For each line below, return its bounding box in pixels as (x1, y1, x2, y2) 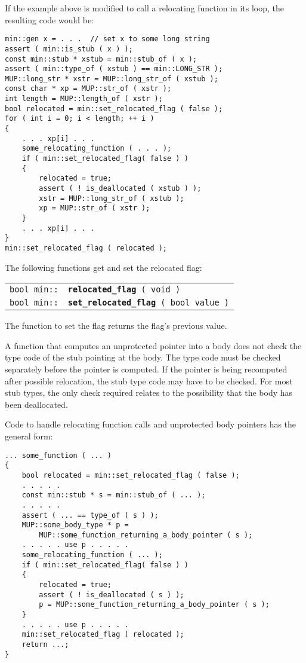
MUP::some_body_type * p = (21, 521, 129, 530)
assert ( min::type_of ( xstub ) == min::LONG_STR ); (5, 65, 223, 74)
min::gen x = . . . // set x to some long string (5, 35, 210, 44)
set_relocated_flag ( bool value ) (67, 298, 229, 308)
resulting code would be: (5, 13, 94, 26)
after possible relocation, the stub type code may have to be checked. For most (5, 374, 293, 387)
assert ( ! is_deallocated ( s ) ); (39, 590, 184, 599)
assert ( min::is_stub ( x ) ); (5, 44, 133, 53)
